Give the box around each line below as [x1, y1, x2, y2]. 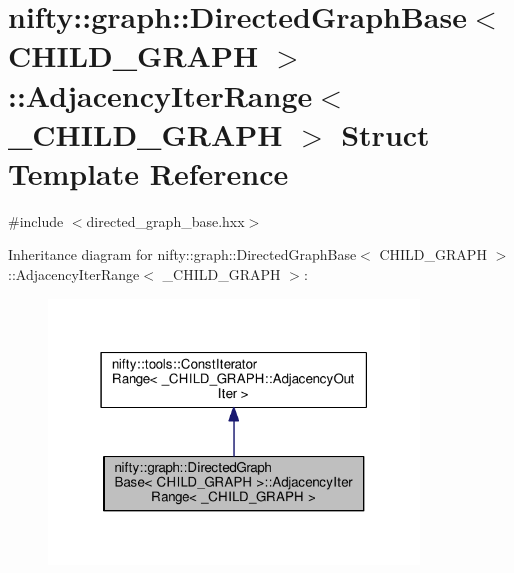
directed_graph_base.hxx [86, 210, 245, 231]
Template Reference [8, 152, 289, 193]
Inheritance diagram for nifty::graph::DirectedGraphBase [8, 244, 357, 265]
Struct [341, 113, 430, 154]
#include [8, 210, 64, 231]
